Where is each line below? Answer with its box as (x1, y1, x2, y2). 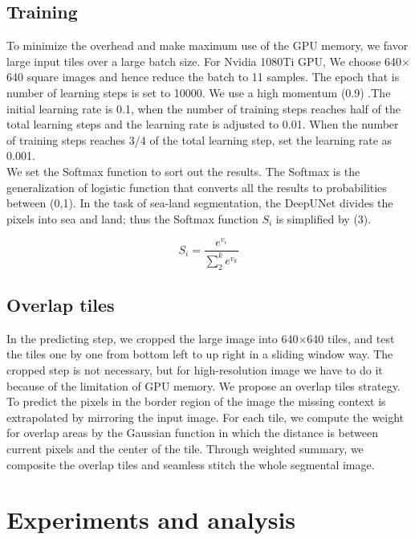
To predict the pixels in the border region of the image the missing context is (6, 393, 386, 410)
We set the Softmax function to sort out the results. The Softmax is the (6, 162, 360, 179)
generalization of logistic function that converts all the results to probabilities (6, 178, 387, 195)
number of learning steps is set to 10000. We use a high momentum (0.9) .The (6, 84, 391, 100)
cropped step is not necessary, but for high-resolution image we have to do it (6, 362, 383, 378)
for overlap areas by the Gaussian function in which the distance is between (6, 424, 378, 441)
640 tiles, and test (307, 329, 395, 346)
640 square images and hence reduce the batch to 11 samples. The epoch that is (6, 68, 400, 85)
